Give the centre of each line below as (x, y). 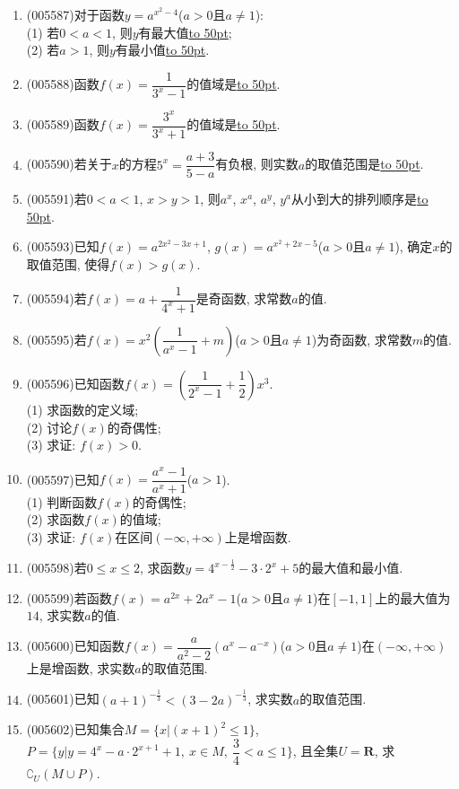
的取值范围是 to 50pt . (364, 164)
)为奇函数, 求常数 (362, 339)
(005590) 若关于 (69, 164)
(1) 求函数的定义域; (82, 409)
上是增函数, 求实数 (81, 667)
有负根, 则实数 (257, 164)
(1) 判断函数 (62, 501)
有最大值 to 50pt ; (185, 32)
